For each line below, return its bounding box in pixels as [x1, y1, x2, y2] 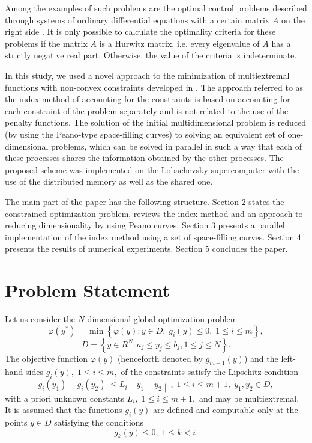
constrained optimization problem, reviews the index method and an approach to [5, 207, 303, 219]
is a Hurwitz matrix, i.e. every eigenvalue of [99, 37, 260, 49]
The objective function [5, 352, 88, 364]
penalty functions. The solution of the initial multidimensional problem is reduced [5, 116, 307, 129]
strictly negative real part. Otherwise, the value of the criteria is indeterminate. [5, 49, 297, 61]
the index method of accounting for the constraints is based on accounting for [5, 93, 290, 105]
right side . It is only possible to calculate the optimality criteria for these [5, 25, 276, 38]
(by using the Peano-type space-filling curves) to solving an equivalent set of [5, 127, 285, 140]
